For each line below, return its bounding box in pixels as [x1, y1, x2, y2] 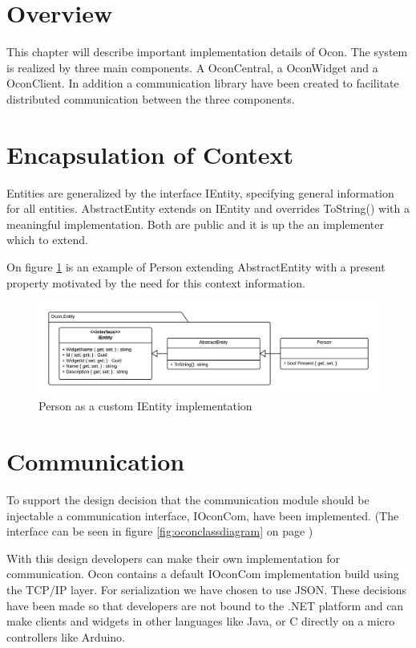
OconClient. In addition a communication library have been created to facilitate [6, 75, 399, 92]
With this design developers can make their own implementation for [6, 549, 341, 566]
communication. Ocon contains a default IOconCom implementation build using [6, 565, 399, 582]
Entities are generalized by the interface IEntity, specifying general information [6, 184, 394, 201]
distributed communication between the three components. [6, 90, 295, 107]
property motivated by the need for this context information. [6, 274, 305, 291]
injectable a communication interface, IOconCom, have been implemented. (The [6, 507, 399, 524]
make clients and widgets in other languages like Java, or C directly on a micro [6, 613, 395, 630]
